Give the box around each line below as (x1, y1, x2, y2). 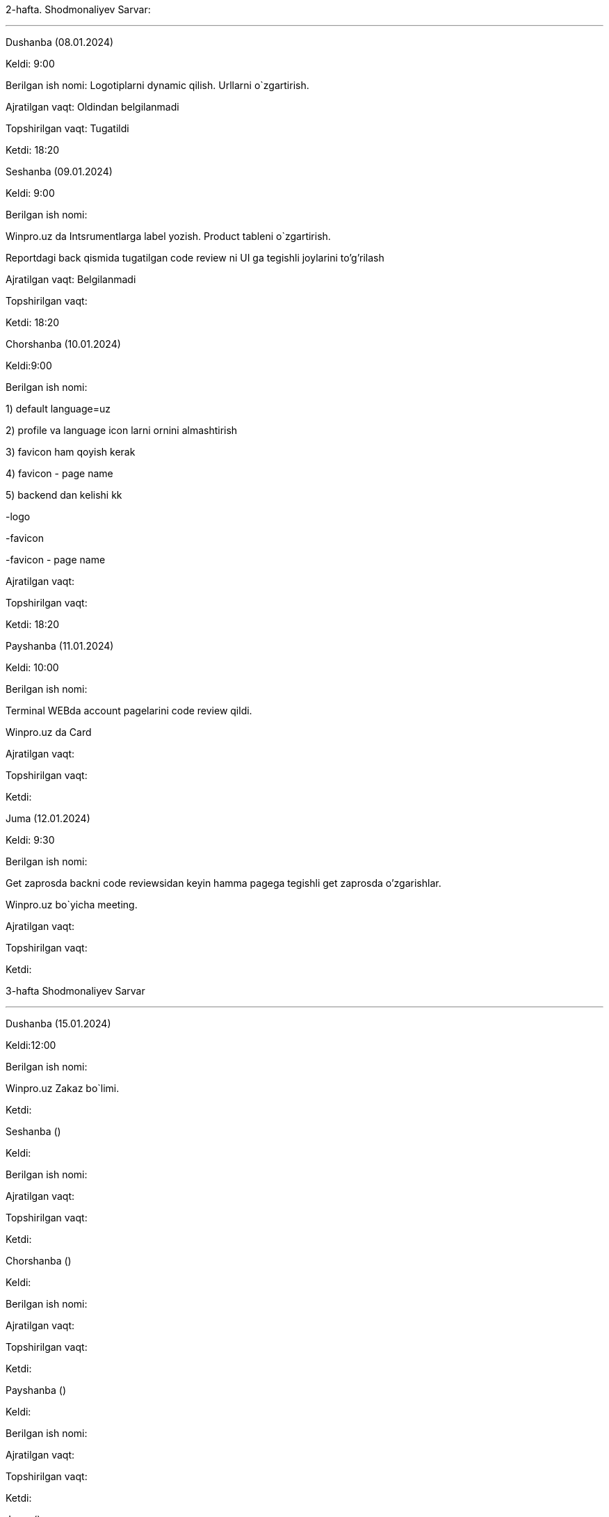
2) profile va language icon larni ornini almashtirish (6, 424, 238, 436)
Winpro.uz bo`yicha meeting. (6, 899, 138, 910)
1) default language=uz (6, 403, 111, 415)
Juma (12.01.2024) (6, 812, 90, 824)
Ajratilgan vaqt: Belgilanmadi (6, 273, 136, 285)
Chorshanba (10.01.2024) (6, 338, 121, 350)
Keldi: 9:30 (6, 834, 55, 846)
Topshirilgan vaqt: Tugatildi (6, 122, 129, 134)
